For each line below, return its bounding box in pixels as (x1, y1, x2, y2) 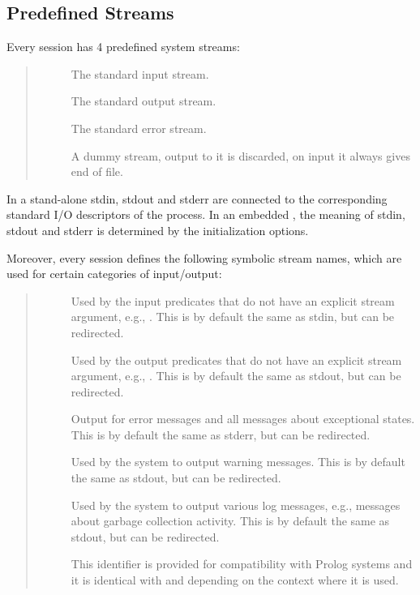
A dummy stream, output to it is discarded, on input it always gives (71, 147, 410, 164)
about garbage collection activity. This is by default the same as (71, 512, 390, 529)
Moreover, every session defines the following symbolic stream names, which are (6, 249, 402, 266)
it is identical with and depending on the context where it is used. (71, 571, 399, 589)
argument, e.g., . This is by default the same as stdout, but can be (71, 367, 401, 384)
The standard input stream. (71, 65, 209, 82)
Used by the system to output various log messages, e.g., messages (71, 496, 401, 513)
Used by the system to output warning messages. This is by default (71, 453, 405, 470)
